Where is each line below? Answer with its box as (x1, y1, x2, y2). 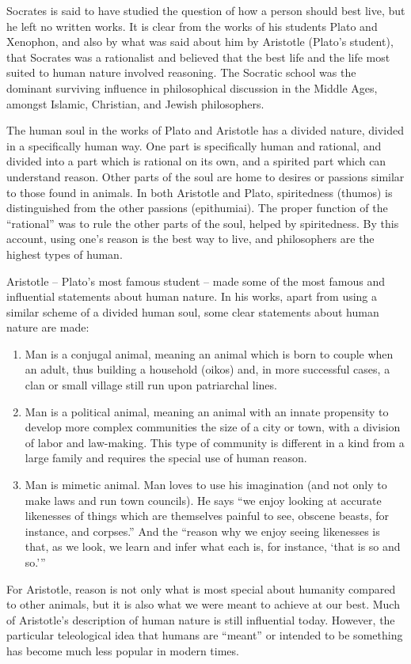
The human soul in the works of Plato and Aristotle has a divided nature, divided (6, 122, 404, 138)
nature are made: (6, 319, 89, 336)
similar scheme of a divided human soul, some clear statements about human (6, 303, 379, 320)
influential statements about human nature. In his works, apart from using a (6, 288, 378, 305)
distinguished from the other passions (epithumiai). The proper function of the (6, 199, 388, 216)
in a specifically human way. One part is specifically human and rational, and (6, 137, 382, 154)
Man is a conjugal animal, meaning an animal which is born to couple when (25, 345, 394, 362)
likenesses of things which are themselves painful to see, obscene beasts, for (25, 507, 390, 524)
